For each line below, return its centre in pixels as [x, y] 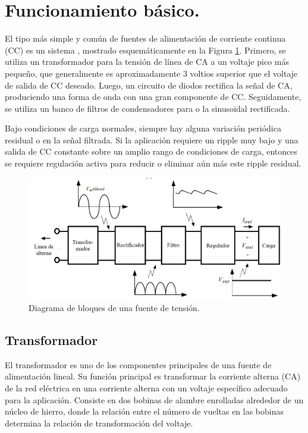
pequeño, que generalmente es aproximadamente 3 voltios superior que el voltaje [151, 73]
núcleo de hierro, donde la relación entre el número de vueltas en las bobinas [144, 411]
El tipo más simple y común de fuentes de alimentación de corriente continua [145, 38]
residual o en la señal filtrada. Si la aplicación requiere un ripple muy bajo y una [152, 139]
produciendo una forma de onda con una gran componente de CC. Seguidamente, [153, 97]
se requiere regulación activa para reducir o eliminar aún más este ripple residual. [153, 163]
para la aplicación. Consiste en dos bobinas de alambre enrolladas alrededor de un [154, 399]
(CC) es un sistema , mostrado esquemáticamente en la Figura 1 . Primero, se [145, 50]
